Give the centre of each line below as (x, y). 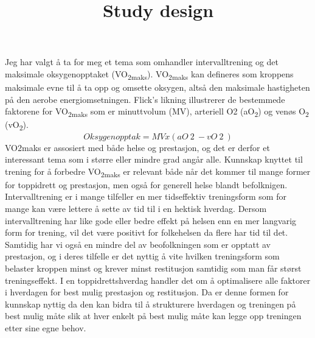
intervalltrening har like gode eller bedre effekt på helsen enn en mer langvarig (151, 220)
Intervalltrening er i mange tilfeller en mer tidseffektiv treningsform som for (146, 196)
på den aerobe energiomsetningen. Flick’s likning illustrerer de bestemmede (145, 99)
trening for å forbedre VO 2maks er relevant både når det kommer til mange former (158, 172)
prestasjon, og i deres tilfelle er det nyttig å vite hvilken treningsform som (142, 256)
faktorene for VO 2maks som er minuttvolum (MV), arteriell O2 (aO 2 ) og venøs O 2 (157, 112)
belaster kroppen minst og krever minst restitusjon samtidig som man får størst (153, 268)
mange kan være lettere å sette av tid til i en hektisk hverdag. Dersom (136, 209)
